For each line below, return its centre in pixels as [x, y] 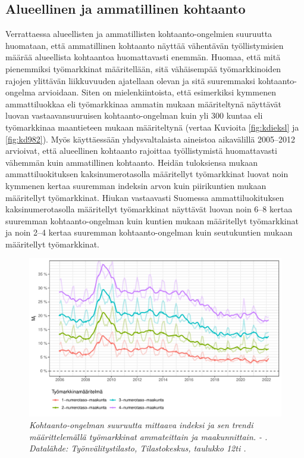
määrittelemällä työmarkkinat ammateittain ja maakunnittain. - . [148, 436]
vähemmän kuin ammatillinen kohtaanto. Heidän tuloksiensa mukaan [132, 162]
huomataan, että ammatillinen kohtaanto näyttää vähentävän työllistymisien [145, 45]
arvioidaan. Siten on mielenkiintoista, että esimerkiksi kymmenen [157, 92]
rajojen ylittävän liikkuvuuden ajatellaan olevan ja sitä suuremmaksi [130, 80]
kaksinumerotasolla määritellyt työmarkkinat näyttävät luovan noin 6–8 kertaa [149, 209]
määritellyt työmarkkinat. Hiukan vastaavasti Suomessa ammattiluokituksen [145, 197]
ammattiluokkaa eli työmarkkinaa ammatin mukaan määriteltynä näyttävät [144, 103]
